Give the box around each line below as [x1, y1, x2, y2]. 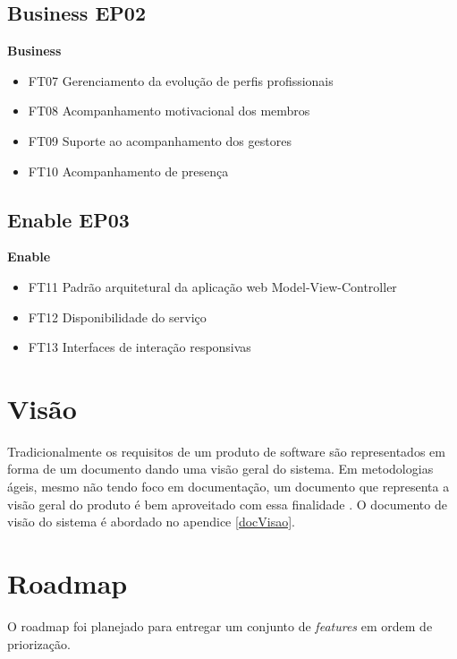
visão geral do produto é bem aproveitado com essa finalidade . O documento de [7, 494, 447, 513]
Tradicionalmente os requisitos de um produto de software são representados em [7, 441, 445, 460]
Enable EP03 [7, 205, 130, 233]
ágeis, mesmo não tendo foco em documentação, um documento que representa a [7, 477, 450, 496]
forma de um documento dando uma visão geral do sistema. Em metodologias [7, 459, 434, 478]
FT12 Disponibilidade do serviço [28, 307, 207, 326]
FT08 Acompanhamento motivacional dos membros [28, 101, 310, 120]
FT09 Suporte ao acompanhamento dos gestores [28, 131, 292, 150]
